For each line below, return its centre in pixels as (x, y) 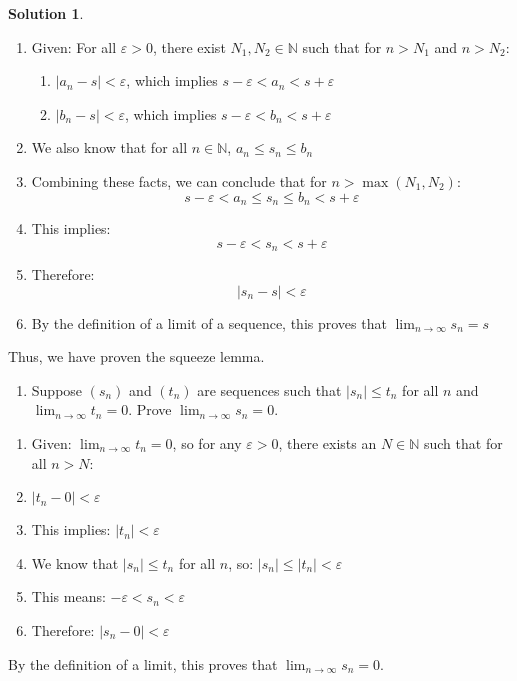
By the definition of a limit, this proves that (143, 663)
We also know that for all (109, 147)
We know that (75, 562)
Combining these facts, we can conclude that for (179, 180)
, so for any (207, 443)
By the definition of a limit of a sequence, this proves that (209, 322)
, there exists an (327, 443)
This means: (68, 596)
